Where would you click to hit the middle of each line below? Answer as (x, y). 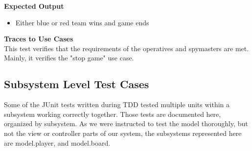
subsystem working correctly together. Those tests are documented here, (113, 114)
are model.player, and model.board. (57, 142)
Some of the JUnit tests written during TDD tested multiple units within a (117, 104)
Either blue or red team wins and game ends (82, 22)
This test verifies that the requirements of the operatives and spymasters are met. (126, 48)
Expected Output (34, 6)
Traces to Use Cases (39, 39)
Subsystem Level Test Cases (77, 84)
